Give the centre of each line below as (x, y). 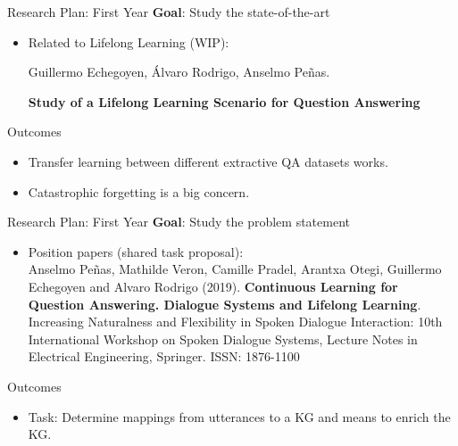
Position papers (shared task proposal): (136, 251)
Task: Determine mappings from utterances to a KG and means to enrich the (239, 416)
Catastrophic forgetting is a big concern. (139, 191)
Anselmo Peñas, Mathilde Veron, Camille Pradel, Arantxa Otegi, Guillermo (235, 269)
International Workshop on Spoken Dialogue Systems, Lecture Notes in (223, 339)
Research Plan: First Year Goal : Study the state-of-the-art (169, 12)
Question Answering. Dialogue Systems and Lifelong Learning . (225, 304)
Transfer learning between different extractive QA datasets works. (208, 161)
